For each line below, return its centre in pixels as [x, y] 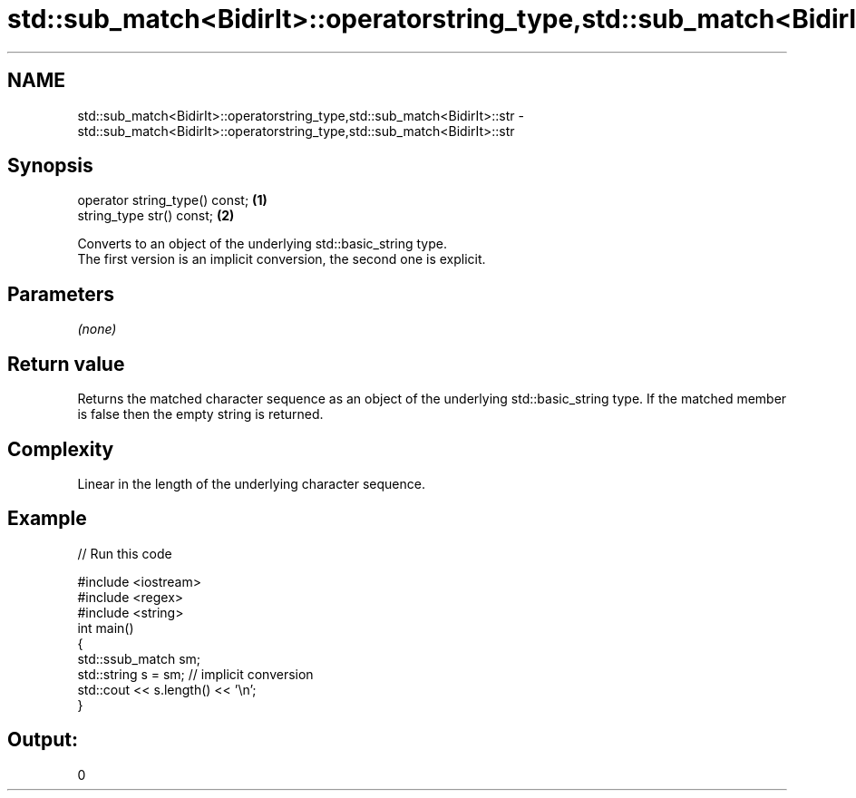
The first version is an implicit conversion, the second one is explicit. [282, 259]
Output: [43, 740]
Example [47, 519]
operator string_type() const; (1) [172, 200]
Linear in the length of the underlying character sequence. [251, 483]
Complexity [61, 449]
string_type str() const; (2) [156, 216]
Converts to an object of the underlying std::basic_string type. [262, 244]
